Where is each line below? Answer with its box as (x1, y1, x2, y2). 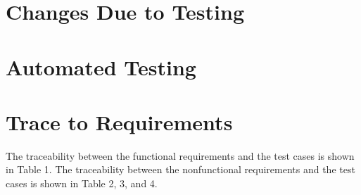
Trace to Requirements (6, 107, 233, 136)
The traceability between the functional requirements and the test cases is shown (6, 148, 355, 163)
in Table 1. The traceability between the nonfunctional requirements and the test (6, 162, 355, 177)
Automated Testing (6, 52, 196, 81)
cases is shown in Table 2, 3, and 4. (6, 176, 158, 191)
